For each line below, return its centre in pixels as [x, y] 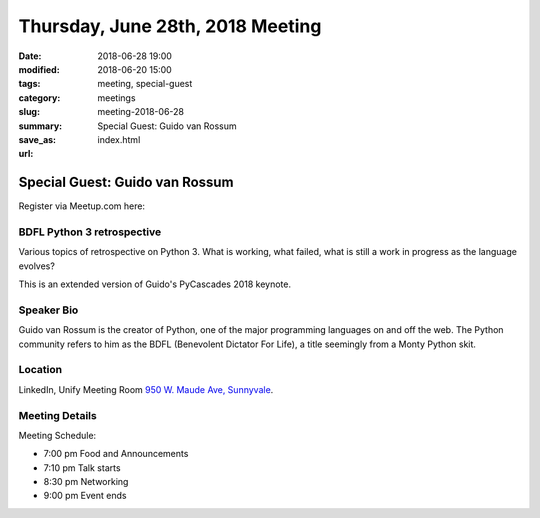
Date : [30, 56]
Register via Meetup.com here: [81, 206]
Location [40, 370]
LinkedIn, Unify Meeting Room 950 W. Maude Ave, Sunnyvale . [146, 389]
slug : [29, 112]
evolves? [36, 266]
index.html [119, 139]
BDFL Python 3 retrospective [90, 232]
